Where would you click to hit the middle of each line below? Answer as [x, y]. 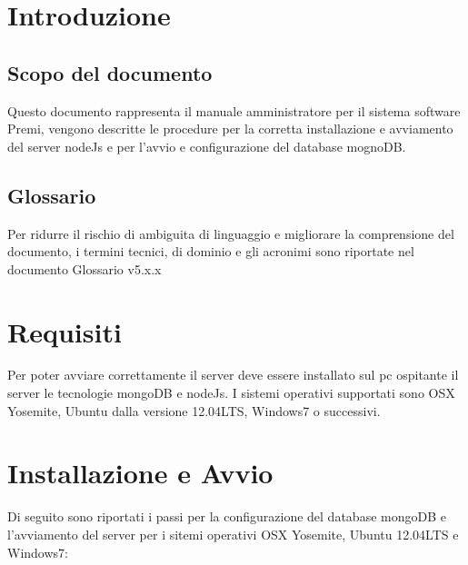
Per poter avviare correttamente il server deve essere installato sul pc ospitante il [233, 375]
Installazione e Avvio [140, 473]
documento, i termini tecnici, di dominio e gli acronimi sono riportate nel [211, 251]
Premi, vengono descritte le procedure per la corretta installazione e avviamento [230, 129]
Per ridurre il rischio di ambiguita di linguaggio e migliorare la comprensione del [231, 233]
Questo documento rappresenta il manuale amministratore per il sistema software [234, 110]
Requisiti [65, 331]
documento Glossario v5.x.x [85, 268]
